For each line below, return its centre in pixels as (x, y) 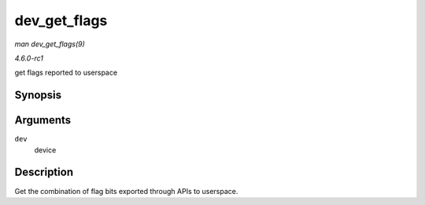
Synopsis (38, 95)
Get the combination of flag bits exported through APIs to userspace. (126, 191)
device (45, 150)
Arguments (43, 121)
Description (44, 172)
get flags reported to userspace (66, 73)
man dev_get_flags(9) (50, 44)
